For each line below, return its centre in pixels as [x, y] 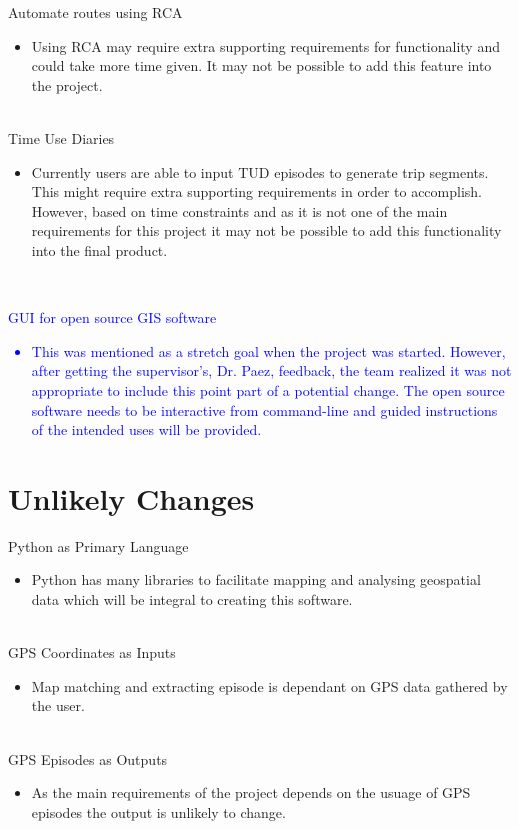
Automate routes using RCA [95, 12]
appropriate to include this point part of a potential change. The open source [268, 389]
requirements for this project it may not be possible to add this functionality [266, 230]
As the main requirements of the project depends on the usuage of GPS [251, 792]
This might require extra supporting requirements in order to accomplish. [256, 191]
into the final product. [99, 249]
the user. [58, 705]
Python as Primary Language [98, 545]
